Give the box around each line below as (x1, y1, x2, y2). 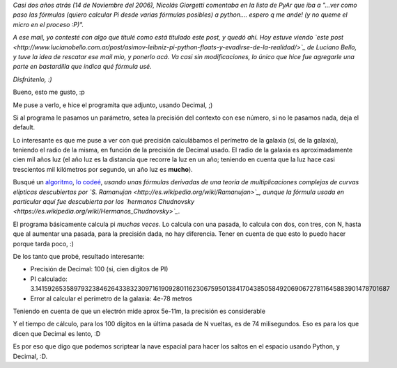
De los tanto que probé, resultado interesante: (13, 252, 146, 260)
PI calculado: (30, 275, 68, 283)
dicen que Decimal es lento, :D (13, 329, 101, 337)
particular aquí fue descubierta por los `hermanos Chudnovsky (13, 198, 195, 206)
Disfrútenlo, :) (13, 75, 52, 83)
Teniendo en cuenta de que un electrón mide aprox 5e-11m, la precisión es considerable (13, 307, 266, 315)
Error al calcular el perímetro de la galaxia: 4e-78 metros (30, 294, 193, 303)
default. (13, 123, 36, 131)
